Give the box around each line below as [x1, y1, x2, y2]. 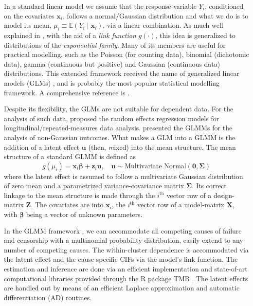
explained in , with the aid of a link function [4, 30, 136, 40]
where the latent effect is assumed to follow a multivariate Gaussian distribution [4, 171, 243, 181]
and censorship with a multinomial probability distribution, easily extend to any [4, 235, 243, 245]
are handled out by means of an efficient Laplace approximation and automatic [4, 283, 240, 293]
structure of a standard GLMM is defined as [4, 151, 136, 162]
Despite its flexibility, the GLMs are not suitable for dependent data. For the [4, 104, 234, 114]
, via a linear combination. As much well [103, 20, 223, 30]
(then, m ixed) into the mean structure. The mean [88, 142, 236, 152]
